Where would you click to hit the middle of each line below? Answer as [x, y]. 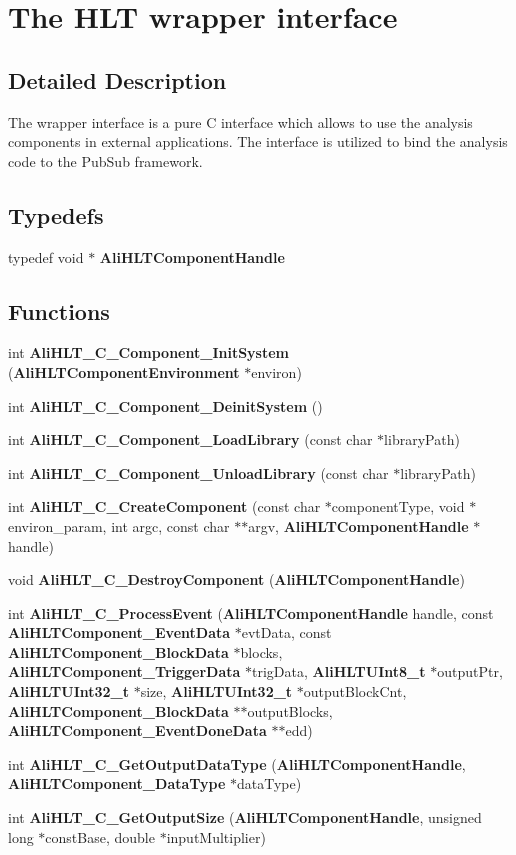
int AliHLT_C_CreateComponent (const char [164, 506]
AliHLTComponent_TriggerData [124, 671]
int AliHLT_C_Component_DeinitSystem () [165, 405]
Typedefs [56, 214]
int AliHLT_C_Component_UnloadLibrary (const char [198, 472]
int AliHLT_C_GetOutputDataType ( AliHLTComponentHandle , [237, 763]
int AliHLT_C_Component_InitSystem [149, 352]
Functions [59, 310]
